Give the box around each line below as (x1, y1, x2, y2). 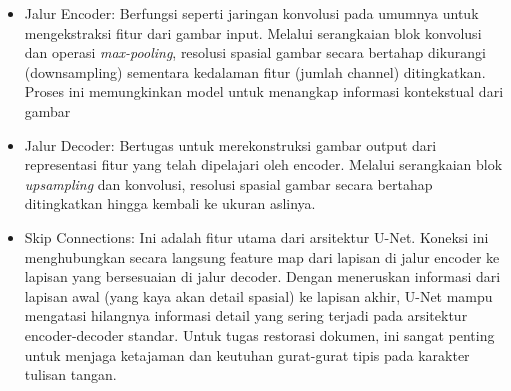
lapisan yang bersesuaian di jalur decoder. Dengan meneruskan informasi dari (24, 266, 501, 287)
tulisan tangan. (24, 364, 117, 385)
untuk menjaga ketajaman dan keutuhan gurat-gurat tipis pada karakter (24, 344, 470, 365)
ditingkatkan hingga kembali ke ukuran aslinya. (24, 193, 316, 214)
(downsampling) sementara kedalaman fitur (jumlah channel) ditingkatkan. (24, 61, 486, 82)
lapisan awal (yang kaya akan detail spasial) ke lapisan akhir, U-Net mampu (24, 285, 493, 306)
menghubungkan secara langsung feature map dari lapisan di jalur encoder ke (24, 246, 500, 267)
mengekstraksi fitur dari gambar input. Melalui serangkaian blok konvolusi (24, 22, 482, 43)
